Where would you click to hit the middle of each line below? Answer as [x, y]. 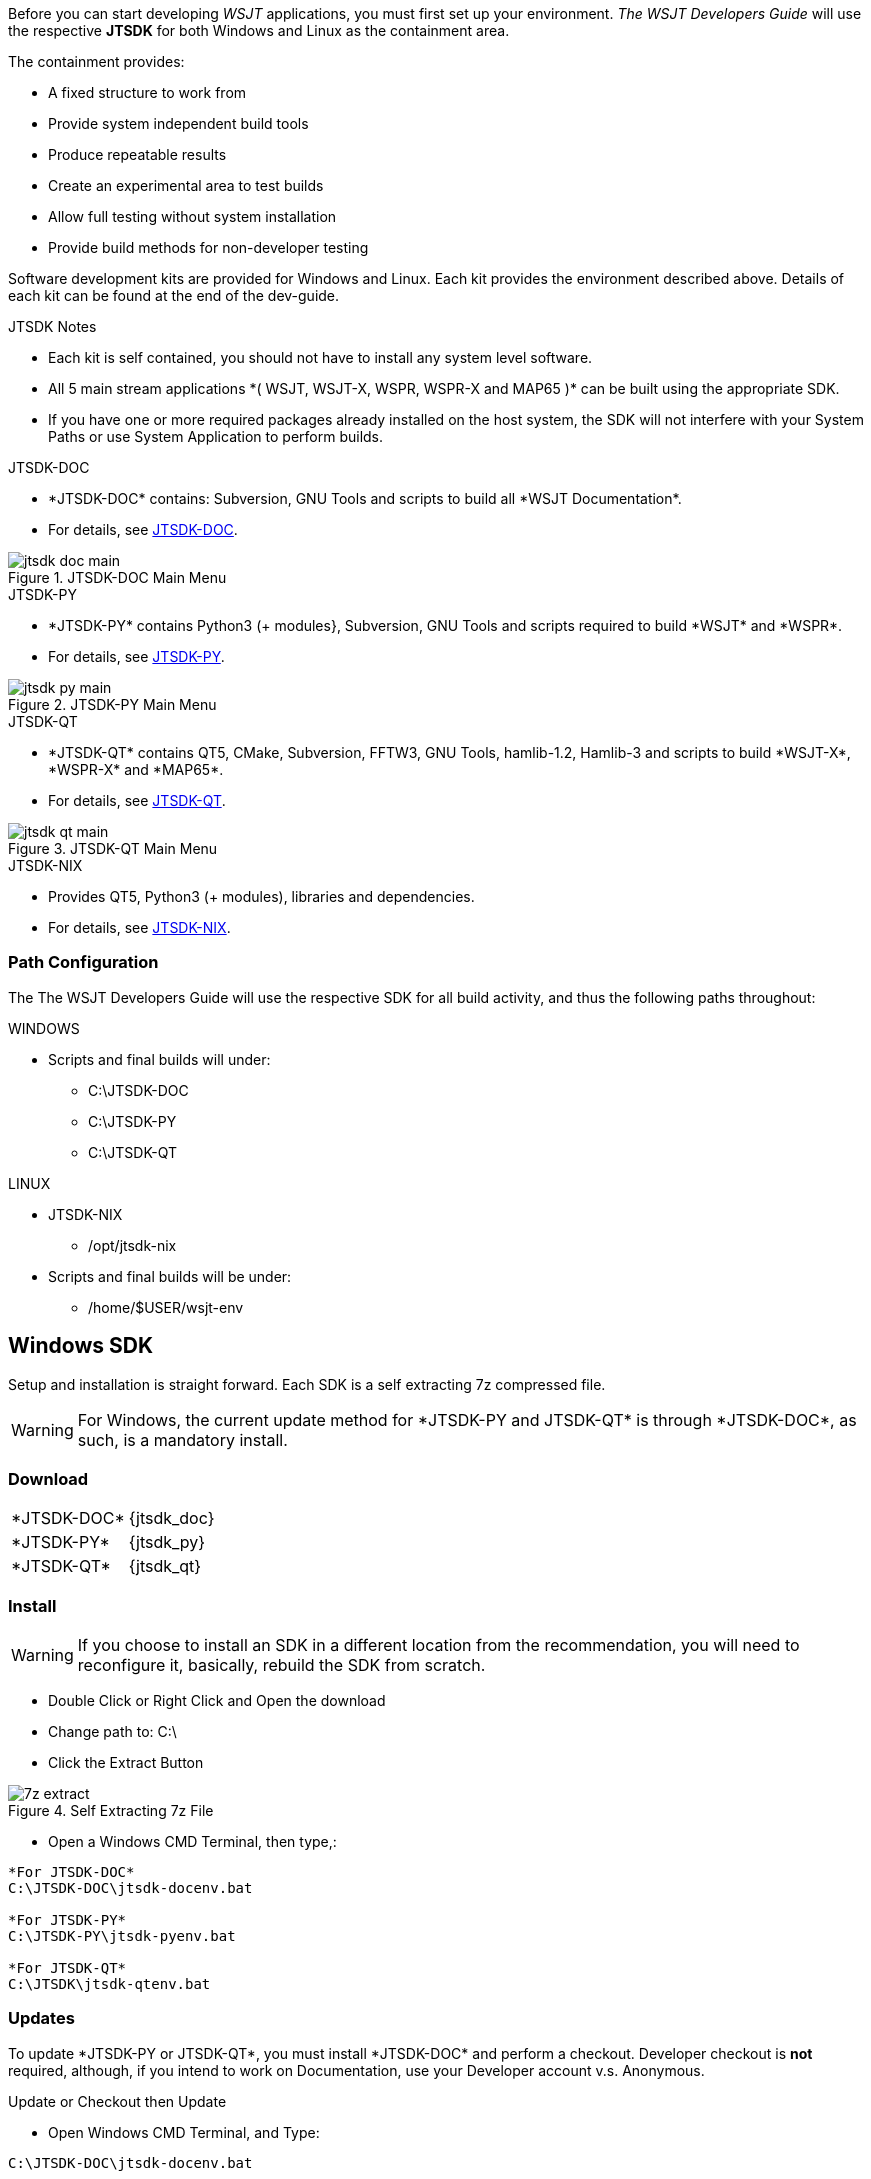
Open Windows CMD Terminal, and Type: [184, 2132]
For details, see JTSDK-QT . [137, 800]
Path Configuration [83, 962]
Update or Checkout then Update [117, 2101]
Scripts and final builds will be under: [170, 1276]
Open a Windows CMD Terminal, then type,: [192, 1842]
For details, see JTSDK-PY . [136, 656]
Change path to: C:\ [112, 1732]
